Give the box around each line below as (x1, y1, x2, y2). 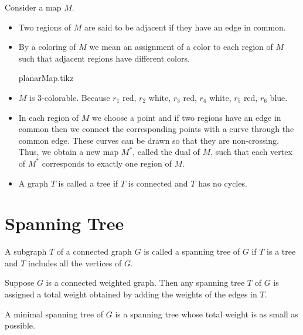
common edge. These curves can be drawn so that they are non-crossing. (18, 134, 280, 146)
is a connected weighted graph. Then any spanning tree (46, 276, 245, 289)
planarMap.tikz (18, 72, 74, 84)
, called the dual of (132, 145, 200, 158)
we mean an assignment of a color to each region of (89, 40, 273, 53)
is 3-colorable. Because (29, 91, 110, 103)
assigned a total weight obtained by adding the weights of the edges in (5, 288, 257, 300)
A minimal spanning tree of (5, 307, 104, 320)
